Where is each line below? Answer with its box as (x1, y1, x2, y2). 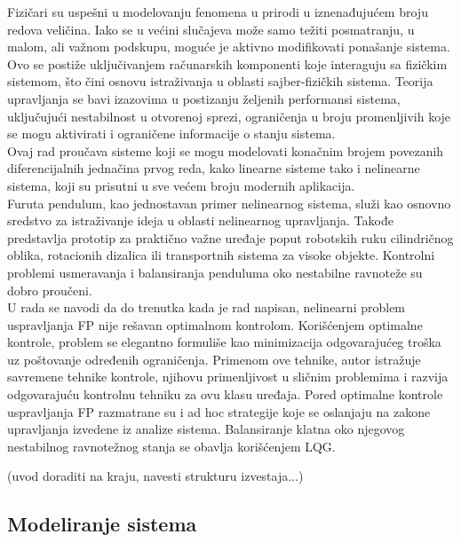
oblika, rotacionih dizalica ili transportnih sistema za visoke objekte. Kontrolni (7, 246, 435, 264)
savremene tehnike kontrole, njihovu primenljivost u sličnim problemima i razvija (7, 367, 449, 386)
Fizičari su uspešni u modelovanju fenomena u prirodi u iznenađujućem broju (7, 3, 428, 20)
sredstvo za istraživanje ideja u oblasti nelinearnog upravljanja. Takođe (7, 211, 393, 230)
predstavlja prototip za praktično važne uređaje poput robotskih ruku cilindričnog (7, 228, 454, 247)
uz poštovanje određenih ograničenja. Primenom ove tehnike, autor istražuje (7, 350, 421, 368)
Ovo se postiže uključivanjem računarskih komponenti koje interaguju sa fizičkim (7, 54, 448, 73)
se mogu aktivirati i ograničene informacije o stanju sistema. (7, 124, 336, 143)
